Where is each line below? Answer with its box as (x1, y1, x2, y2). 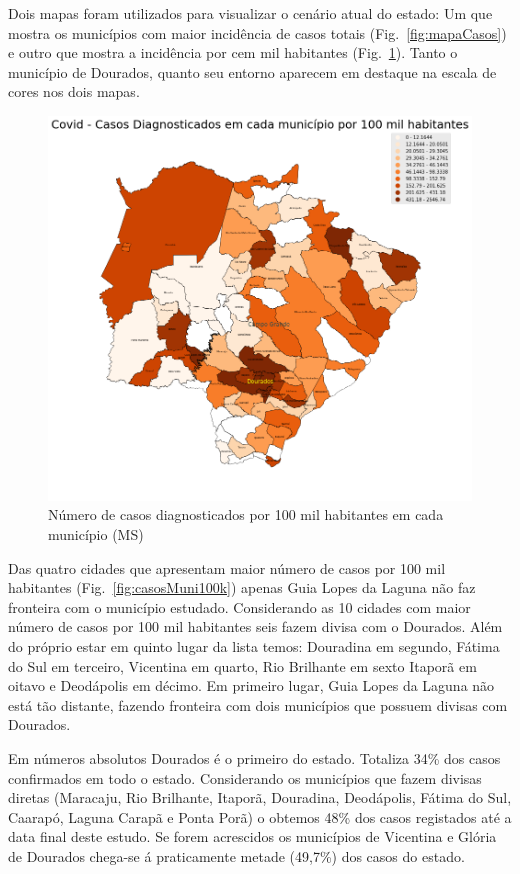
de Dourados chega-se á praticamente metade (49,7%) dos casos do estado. (8, 845, 465, 866)
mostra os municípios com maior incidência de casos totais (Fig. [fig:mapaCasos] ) (8, 22, 507, 43)
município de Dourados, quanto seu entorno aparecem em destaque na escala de (8, 61, 497, 82)
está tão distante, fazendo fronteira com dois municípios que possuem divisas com (8, 694, 508, 715)
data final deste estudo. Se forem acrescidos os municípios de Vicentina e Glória (8, 826, 497, 847)
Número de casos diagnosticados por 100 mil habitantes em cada (48, 504, 444, 525)
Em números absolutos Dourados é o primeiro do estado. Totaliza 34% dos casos (8, 748, 501, 768)
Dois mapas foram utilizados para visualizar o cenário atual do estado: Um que (8, 3, 493, 23)
